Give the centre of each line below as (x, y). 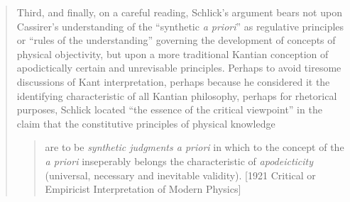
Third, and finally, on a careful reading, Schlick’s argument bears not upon (179, 12)
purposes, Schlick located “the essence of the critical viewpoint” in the (169, 110)
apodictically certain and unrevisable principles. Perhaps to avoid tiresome (179, 68)
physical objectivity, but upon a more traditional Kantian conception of (173, 54)
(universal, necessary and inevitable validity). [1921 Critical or (180, 175)
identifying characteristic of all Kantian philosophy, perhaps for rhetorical (177, 95)
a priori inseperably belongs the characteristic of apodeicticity (179, 161)
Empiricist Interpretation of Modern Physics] (143, 189)
